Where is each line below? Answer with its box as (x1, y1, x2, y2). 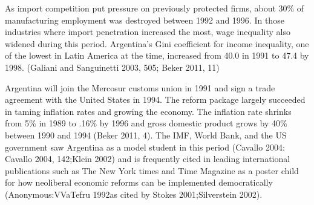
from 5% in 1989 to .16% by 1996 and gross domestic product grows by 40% (5, 117, 287, 129)
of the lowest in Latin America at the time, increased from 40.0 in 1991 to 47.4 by (5, 49, 309, 62)
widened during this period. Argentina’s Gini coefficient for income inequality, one (5, 37, 309, 50)
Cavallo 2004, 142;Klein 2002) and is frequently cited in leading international (5, 152, 290, 165)
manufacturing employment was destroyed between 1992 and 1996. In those (5, 13, 284, 26)
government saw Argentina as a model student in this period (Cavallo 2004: (5, 140, 285, 153)
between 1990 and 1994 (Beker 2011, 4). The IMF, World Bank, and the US (5, 128, 287, 141)
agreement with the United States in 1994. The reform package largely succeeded (5, 93, 306, 106)
